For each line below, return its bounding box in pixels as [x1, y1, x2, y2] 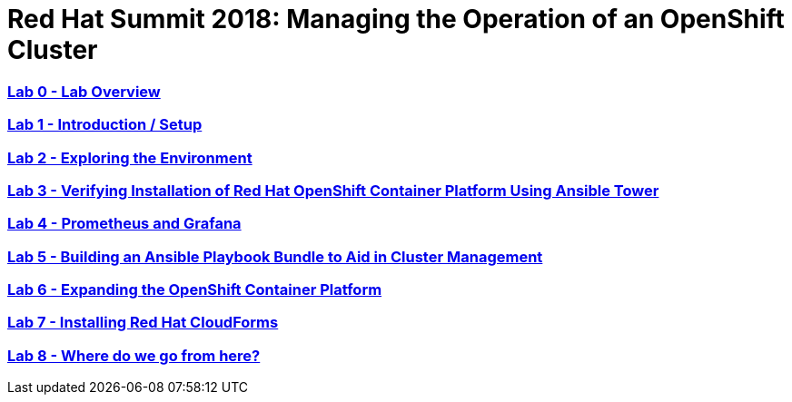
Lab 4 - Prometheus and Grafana [7, 214, 242, 233]
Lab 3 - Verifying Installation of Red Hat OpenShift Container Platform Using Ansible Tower [7, 181, 659, 200]
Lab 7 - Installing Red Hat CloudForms [7, 313, 279, 332]
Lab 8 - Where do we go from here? [7, 346, 261, 365]
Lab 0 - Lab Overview [7, 82, 161, 101]
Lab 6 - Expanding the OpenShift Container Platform [7, 280, 382, 299]
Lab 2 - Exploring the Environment [7, 148, 252, 167]
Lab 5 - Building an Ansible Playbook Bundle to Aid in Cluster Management [7, 247, 543, 266]
